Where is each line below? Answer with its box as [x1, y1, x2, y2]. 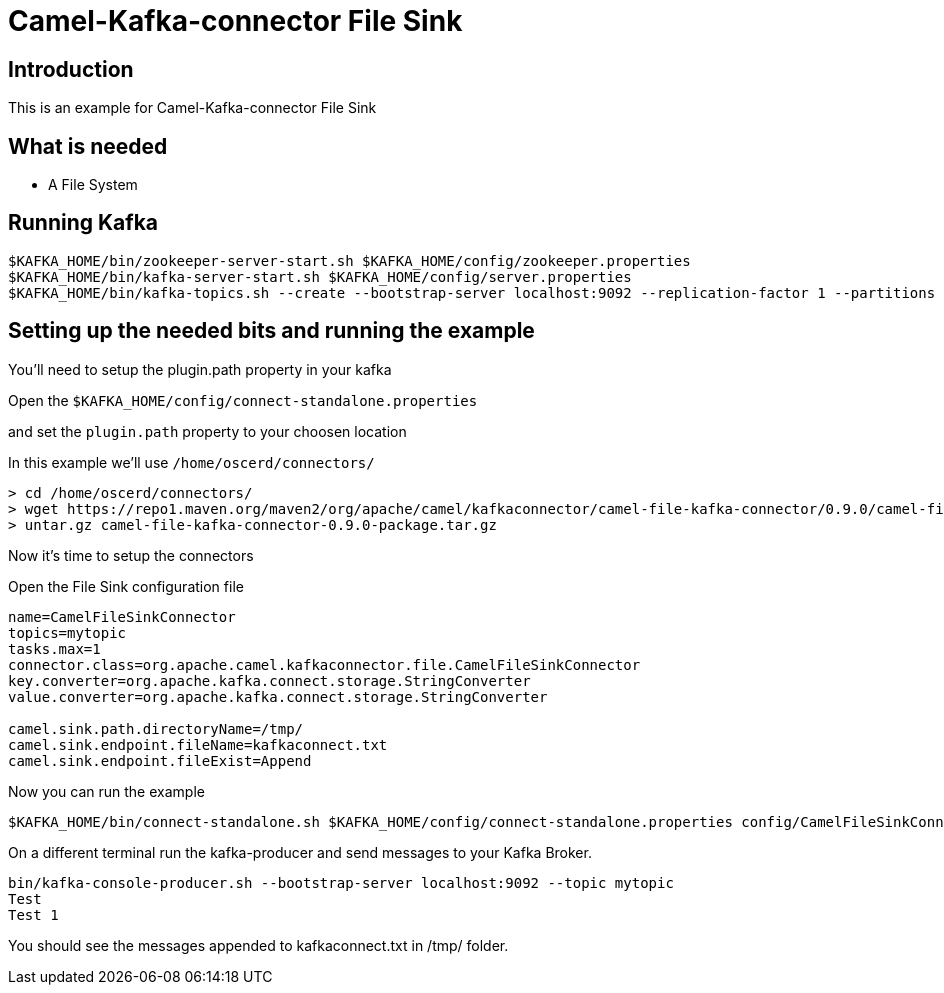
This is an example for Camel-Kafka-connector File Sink [8, 99, 377, 117]
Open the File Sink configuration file [8, 577, 244, 595]
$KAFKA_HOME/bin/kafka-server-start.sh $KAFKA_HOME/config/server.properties [8, 268, 632, 285]
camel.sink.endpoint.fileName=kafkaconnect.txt [8, 736, 388, 753]
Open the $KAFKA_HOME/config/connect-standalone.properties [8, 391, 478, 409]
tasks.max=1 [8, 640, 101, 657]
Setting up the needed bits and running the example [8, 318, 535, 344]
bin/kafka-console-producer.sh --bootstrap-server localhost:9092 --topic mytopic [8, 874, 674, 891]
